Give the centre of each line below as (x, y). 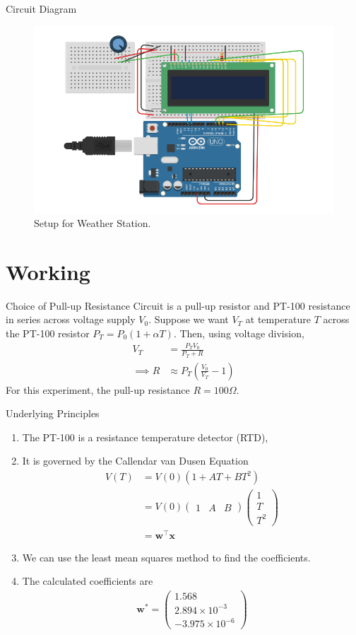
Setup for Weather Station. (93, 223)
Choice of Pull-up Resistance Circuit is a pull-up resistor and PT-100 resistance (178, 305)
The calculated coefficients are (88, 581)
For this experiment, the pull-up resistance (98, 389)
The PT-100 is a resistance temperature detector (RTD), (145, 437)
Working (48, 271)
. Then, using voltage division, (239, 333)
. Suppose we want (189, 319)
